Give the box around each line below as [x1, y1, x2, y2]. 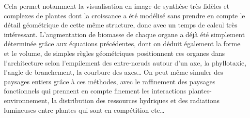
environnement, [4, 95, 49, 105]
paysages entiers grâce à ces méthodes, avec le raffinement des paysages [4, 76, 216, 86]
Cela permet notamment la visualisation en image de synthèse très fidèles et [4, 1, 230, 11]
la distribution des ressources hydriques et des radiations [51, 95, 219, 105]
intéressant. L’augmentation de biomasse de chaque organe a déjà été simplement [4, 29, 245, 39]
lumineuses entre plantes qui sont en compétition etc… [4, 105, 165, 115]
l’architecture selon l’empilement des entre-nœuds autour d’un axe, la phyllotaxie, [4, 57, 247, 67]
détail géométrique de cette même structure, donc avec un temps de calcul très [4, 20, 237, 30]
